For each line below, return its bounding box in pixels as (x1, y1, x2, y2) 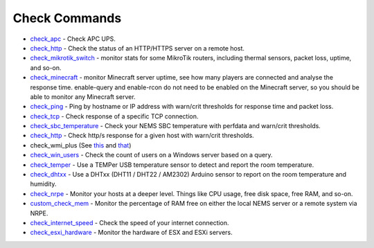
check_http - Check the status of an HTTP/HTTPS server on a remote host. (30, 44, 245, 52)
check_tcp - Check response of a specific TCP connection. (30, 112, 199, 121)
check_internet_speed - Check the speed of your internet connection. (30, 218, 229, 227)
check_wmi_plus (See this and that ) (30, 141, 132, 149)
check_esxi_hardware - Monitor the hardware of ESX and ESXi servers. (30, 229, 233, 237)
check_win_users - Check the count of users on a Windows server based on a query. (30, 151, 273, 159)
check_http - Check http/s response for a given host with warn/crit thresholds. (30, 132, 254, 140)
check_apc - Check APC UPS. (30, 35, 116, 43)
